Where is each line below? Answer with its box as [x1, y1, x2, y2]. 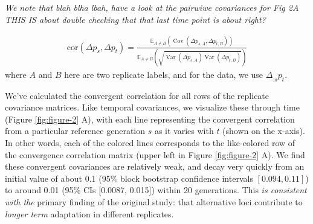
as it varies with [154, 124, 214, 137]
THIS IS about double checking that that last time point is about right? [5, 13, 266, 25]
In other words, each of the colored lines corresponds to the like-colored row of [5, 136, 295, 149]
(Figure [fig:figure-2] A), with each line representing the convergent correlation [5, 112, 295, 125]
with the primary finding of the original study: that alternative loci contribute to [5, 196, 303, 208]
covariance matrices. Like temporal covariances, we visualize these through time [5, 101, 300, 114]
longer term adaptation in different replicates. [5, 207, 174, 220]
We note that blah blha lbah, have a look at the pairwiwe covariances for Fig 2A [5, 1, 299, 13]
